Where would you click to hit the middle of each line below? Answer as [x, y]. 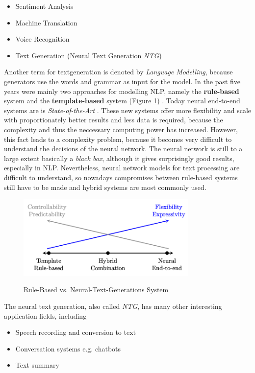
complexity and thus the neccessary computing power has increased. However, [121, 129]
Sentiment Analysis [44, 6]
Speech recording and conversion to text [76, 332]
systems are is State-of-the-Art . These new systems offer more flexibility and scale [128, 110]
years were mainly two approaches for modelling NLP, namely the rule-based [122, 91]
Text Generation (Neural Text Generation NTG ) [89, 55]
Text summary [37, 365]
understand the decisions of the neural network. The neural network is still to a [123, 149]
